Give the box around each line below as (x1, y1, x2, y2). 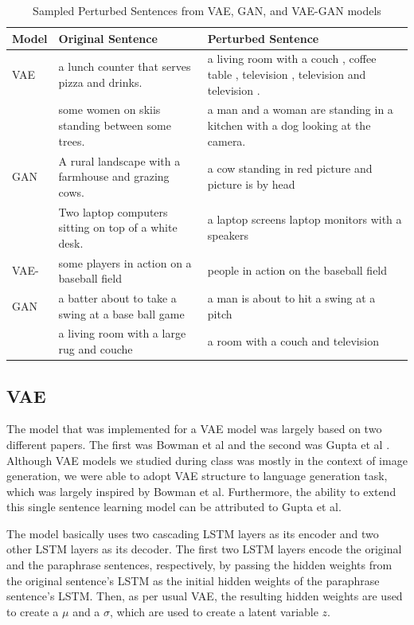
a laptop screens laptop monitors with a (207, 211, 402, 228)
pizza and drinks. (58, 73, 143, 90)
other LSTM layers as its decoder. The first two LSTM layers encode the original (6, 541, 402, 557)
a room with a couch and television (207, 333, 379, 350)
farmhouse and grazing (58, 168, 170, 185)
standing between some (58, 117, 171, 134)
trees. (58, 132, 85, 149)
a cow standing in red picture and (207, 160, 373, 177)
